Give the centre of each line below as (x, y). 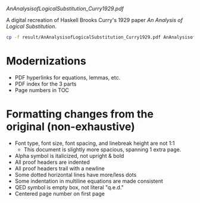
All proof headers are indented (52, 162)
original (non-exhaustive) (71, 126)
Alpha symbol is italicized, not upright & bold (69, 156)
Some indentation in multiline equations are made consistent (89, 181)
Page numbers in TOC (42, 90)
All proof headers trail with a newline (60, 168)
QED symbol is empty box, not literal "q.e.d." (69, 187)
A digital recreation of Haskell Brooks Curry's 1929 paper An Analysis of (95, 20)
